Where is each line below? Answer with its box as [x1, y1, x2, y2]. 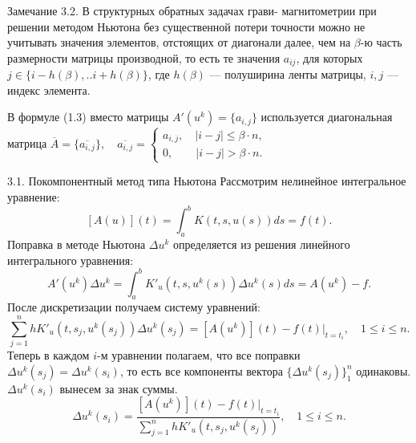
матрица [7, 134, 47, 151]
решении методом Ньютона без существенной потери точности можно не [7, 18, 366, 35]
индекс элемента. [7, 81, 91, 98]
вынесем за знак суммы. [59, 380, 178, 396]
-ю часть [360, 34, 402, 51]
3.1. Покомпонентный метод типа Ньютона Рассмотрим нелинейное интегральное [7, 173, 406, 189]
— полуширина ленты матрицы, [209, 66, 366, 83]
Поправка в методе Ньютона [7, 235, 146, 252]
